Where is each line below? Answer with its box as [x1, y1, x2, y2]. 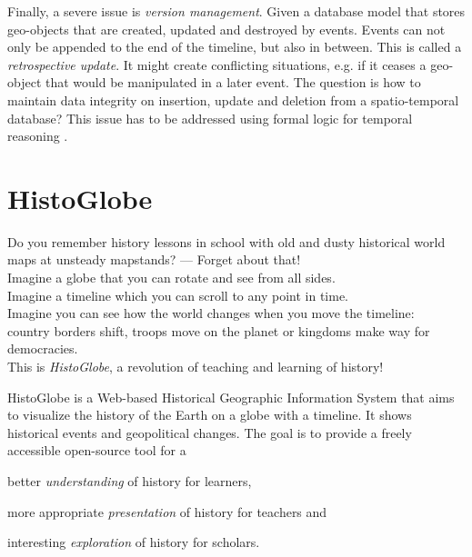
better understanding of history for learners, [7, 472, 252, 490]
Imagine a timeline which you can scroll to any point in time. [7, 285, 348, 304]
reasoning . [7, 126, 68, 145]
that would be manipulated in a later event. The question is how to [45, 73, 421, 92]
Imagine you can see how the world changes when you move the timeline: [7, 303, 415, 323]
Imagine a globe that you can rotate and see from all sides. [7, 268, 336, 287]
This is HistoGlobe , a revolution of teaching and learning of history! [7, 357, 384, 376]
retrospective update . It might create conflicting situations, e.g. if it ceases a [7, 55, 427, 74]
